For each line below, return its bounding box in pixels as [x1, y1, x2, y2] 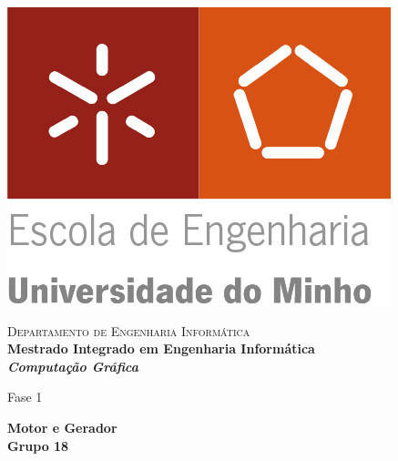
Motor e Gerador [7, 417, 117, 436]
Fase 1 [7, 387, 43, 406]
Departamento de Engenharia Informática [7, 321, 250, 340]
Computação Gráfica [7, 356, 139, 375]
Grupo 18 [7, 435, 69, 455]
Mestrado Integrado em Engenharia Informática [7, 339, 315, 358]
